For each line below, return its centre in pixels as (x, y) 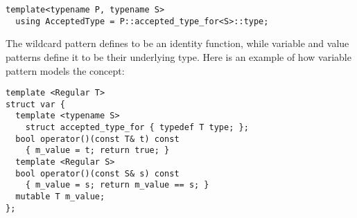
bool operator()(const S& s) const (97, 173)
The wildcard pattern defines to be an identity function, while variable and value (177, 43)
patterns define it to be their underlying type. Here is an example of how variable (178, 56)
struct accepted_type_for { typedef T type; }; (137, 128)
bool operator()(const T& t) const (97, 139)
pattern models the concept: (65, 70)
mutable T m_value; (60, 197)
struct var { (35, 104)
